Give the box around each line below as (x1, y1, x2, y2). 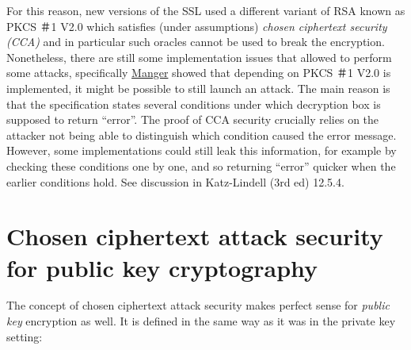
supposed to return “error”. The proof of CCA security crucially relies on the (6, 111, 379, 128)
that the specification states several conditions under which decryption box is (6, 95, 381, 112)
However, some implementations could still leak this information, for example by (6, 142, 397, 159)
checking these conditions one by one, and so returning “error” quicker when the (6, 157, 396, 174)
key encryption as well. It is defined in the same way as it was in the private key (6, 313, 396, 329)
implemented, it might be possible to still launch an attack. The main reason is (6, 79, 390, 96)
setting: (6, 328, 43, 344)
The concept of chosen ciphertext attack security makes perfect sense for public (6, 297, 390, 313)
